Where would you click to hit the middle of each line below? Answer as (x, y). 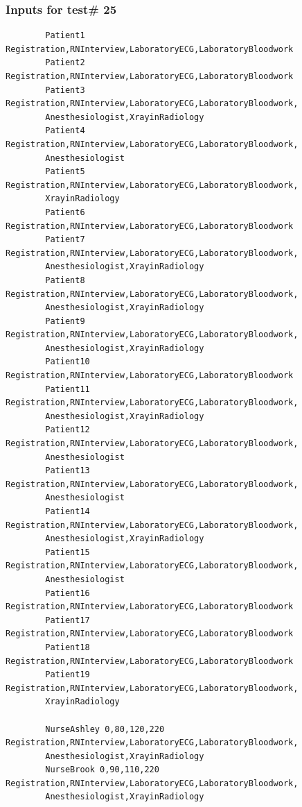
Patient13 (68, 471)
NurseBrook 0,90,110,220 (102, 770)
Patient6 (65, 212)
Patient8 (65, 280)
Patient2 (65, 63)
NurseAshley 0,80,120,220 (105, 729)
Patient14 (68, 511)
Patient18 (68, 647)
